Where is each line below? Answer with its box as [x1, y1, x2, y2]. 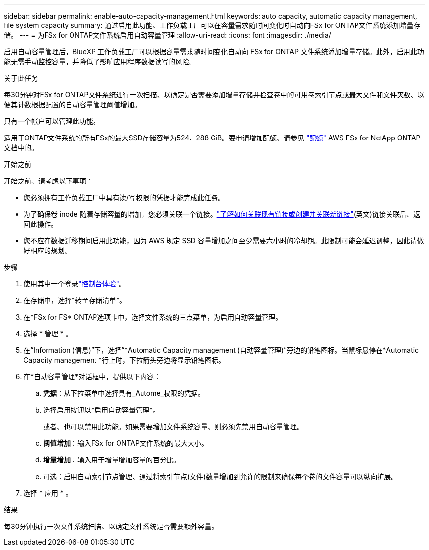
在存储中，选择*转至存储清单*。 [24, 296, 127, 304]
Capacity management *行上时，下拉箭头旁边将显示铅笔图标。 [24, 356, 225, 364]
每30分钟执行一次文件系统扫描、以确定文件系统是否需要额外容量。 [4, 522, 218, 530]
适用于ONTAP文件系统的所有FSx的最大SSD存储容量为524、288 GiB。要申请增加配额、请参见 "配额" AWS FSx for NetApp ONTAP [4, 134, 421, 142]
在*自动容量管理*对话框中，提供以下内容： [24, 372, 161, 381]
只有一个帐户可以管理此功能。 [4, 117, 100, 125]
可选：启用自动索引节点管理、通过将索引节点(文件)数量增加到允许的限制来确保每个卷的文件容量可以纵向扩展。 [43, 472, 398, 481]
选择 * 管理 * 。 [24, 329, 72, 338]
